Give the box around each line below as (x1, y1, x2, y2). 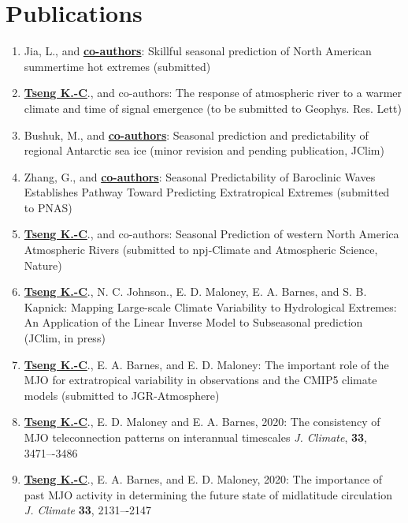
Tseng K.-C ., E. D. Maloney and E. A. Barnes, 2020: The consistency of (24, 413, 380, 430)
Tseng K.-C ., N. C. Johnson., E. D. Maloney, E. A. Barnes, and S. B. (24, 283, 367, 300)
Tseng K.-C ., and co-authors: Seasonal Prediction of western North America (24, 226, 399, 242)
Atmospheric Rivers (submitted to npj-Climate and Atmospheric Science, (24, 241, 378, 258)
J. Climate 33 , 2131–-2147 (24, 502, 152, 518)
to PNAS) (24, 199, 72, 215)
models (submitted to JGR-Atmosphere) (24, 387, 220, 403)
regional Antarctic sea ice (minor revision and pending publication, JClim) (24, 142, 384, 159)
